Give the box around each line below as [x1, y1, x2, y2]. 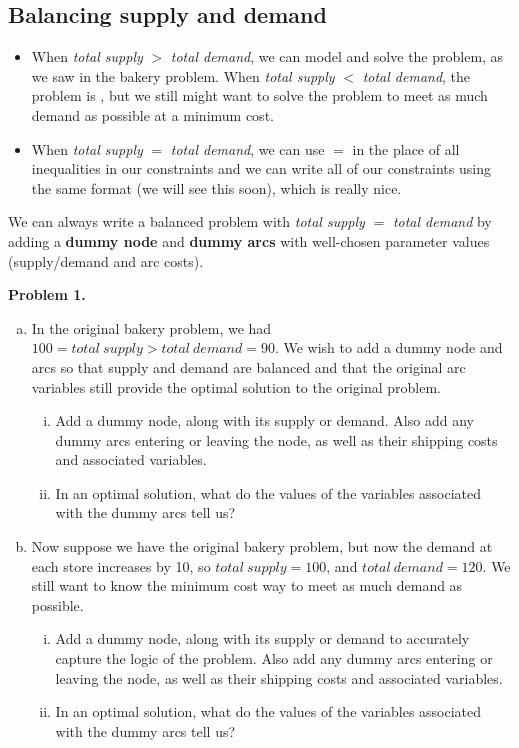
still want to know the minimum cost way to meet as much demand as [31, 575, 463, 596]
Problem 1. [8, 284, 86, 305]
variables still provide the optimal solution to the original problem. [31, 376, 441, 397]
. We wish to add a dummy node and [274, 337, 503, 358]
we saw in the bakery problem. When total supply [31, 65, 335, 86]
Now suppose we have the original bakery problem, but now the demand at [31, 536, 493, 557]
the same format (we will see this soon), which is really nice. [31, 177, 402, 198]
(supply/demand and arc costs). [8, 250, 204, 271]
